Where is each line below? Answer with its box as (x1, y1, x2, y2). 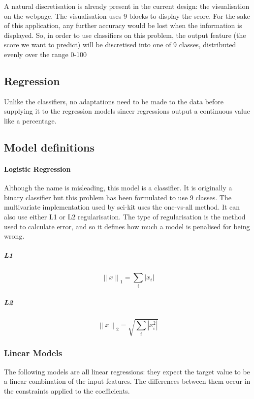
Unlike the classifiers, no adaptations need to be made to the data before (4, 96, 224, 106)
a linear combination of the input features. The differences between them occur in (4, 376, 251, 386)
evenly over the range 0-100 (4, 49, 87, 59)
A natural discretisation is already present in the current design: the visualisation (4, 1, 250, 11)
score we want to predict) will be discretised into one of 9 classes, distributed (4, 39, 236, 50)
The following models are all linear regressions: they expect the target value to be (4, 366, 250, 376)
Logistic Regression (4, 163, 71, 174)
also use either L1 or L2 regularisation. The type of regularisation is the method (4, 211, 246, 221)
